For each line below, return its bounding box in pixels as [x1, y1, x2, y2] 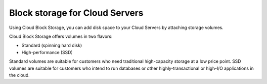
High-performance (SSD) [21, 49, 73, 55]
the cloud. [9, 72, 30, 78]
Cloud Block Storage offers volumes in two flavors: [9, 33, 113, 39]
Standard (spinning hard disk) [21, 42, 82, 49]
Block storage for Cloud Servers [9, 7, 143, 18]
